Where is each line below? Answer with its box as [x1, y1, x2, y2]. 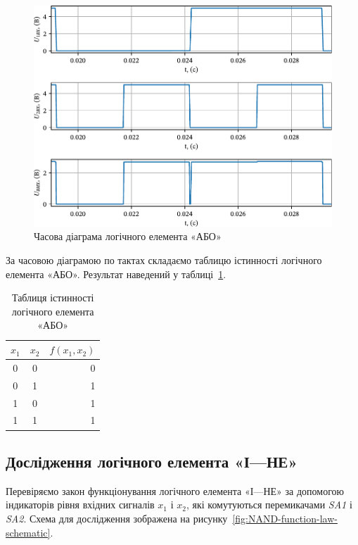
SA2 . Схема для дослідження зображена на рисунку [6, 510, 228, 525]
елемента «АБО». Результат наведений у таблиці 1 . [6, 266, 226, 281]
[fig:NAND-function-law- [232, 510, 338, 525]
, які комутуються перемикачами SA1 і [186, 497, 352, 512]
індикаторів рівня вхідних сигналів [6, 497, 155, 512]
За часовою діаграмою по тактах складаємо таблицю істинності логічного [6, 253, 322, 268]
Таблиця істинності [11, 290, 94, 305]
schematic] [6, 525, 51, 539]
